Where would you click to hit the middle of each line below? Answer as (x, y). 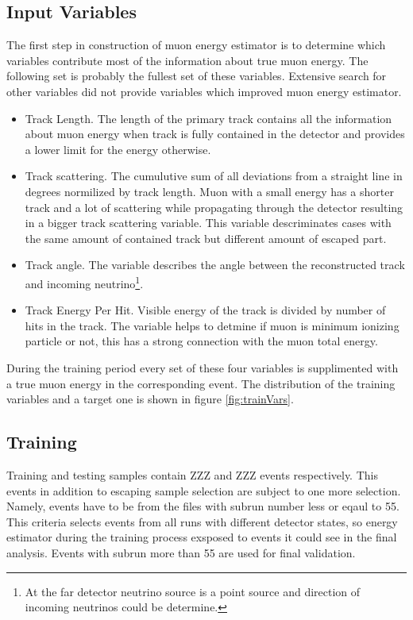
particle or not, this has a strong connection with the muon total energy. (201, 341)
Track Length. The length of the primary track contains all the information (208, 118)
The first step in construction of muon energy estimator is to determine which (196, 45)
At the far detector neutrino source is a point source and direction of (193, 591)
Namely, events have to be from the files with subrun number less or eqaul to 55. (203, 506)
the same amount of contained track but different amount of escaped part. (206, 238)
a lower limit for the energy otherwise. (118, 149)
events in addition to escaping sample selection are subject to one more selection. (204, 490)
